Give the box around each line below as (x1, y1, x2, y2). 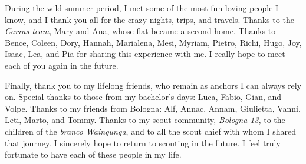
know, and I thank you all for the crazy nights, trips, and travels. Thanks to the (5, 13, 294, 25)
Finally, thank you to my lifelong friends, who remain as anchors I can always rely (5, 79, 302, 91)
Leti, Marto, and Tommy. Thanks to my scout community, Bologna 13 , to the (5, 113, 285, 126)
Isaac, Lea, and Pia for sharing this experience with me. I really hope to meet (5, 48, 285, 60)
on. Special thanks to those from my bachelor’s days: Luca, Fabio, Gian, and (5, 91, 282, 103)
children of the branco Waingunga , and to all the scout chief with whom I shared (5, 125, 296, 137)
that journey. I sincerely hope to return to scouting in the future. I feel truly (5, 136, 281, 149)
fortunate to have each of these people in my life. (5, 148, 182, 160)
